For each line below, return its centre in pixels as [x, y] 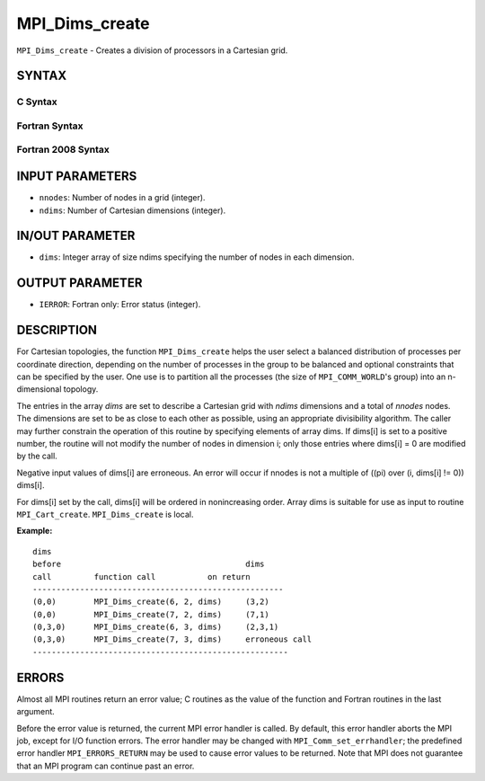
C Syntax [37, 102]
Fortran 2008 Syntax [63, 150]
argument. [36, 712]
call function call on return [141, 577]
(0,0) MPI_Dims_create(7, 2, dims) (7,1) [151, 614]
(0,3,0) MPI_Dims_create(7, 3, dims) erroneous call [172, 639]
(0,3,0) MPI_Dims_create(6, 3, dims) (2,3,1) [156, 627]
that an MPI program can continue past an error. [106, 766]
